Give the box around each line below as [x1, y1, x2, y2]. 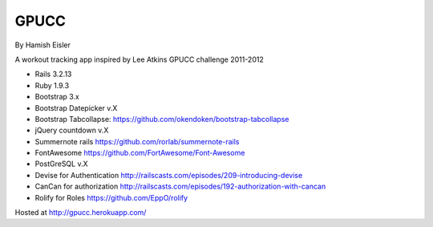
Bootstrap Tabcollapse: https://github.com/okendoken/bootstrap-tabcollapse [34, 114, 289, 124]
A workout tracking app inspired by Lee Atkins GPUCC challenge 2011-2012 [14, 55, 264, 64]
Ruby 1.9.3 [34, 80, 70, 90]
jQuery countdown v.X [34, 125, 109, 136]
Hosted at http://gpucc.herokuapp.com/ [14, 208, 147, 217]
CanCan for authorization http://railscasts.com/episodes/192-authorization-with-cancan [34, 181, 326, 192]
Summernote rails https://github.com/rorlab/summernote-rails [34, 136, 240, 146]
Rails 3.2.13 [34, 69, 72, 79]
